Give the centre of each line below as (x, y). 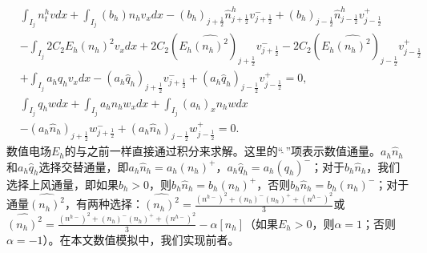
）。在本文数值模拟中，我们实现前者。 (141, 239)
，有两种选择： (104, 204)
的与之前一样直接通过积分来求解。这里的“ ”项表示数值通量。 (223, 151)
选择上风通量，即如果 (62, 184)
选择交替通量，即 (84, 166)
